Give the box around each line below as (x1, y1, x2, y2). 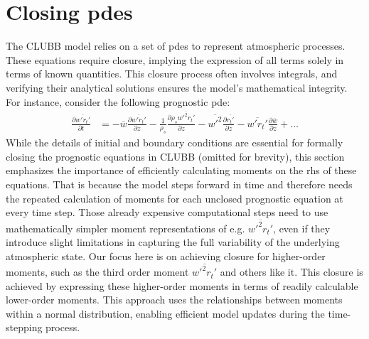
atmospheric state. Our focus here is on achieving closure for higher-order (6, 248, 326, 263)
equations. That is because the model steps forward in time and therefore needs (6, 177, 353, 192)
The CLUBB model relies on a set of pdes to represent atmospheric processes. (6, 38, 346, 53)
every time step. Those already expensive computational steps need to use (6, 205, 328, 220)
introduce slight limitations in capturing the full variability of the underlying (6, 235, 340, 249)
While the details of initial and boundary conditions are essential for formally (6, 135, 343, 150)
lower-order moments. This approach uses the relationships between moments (6, 292, 343, 307)
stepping (6, 320, 43, 335)
